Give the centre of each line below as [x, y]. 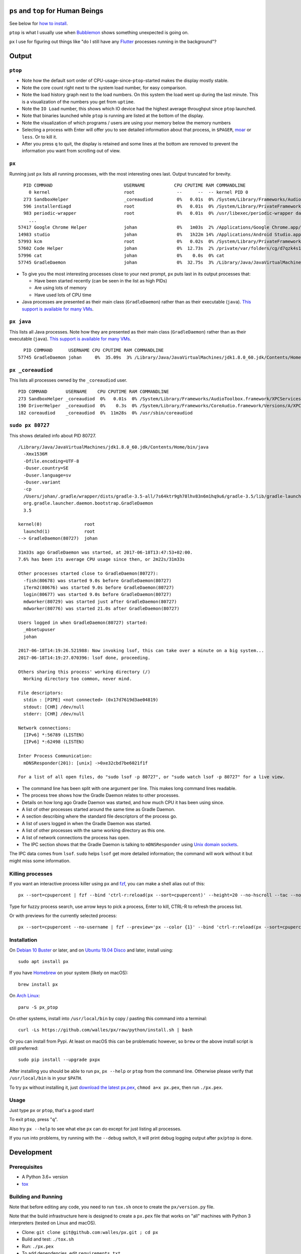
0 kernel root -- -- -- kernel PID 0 [138, 192]
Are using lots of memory [61, 288]
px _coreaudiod [31, 370]
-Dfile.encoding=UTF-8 [51, 461]
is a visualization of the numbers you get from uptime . [78, 102]
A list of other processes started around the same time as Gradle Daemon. [99, 809]
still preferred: [24, 1048]
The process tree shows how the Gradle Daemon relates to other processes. [101, 796]
